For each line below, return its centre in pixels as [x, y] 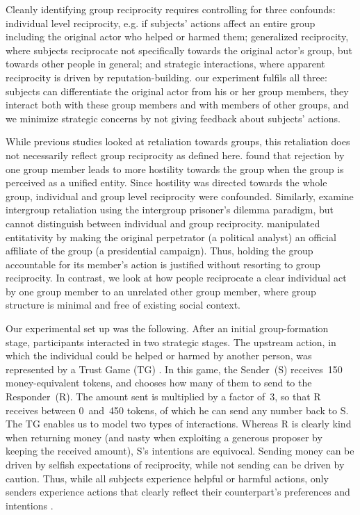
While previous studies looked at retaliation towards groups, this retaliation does [178, 141]
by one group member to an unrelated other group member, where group [161, 291]
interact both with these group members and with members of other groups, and [178, 105]
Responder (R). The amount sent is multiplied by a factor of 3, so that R [163, 397]
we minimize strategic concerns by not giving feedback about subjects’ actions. [173, 118]
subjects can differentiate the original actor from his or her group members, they [177, 91]
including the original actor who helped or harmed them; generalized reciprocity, [177, 36]
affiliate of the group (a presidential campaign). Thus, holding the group [159, 251]
